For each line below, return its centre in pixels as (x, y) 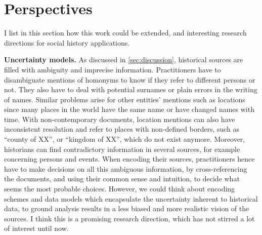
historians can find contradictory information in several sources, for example (122, 149)
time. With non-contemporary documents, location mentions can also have (120, 119)
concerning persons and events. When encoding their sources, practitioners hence (129, 159)
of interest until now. (36, 228)
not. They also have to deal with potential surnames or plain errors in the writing (131, 89)
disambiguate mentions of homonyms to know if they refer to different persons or (130, 79)
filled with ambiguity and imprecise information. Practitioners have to (113, 69)
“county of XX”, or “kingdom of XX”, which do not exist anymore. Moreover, (125, 139)
